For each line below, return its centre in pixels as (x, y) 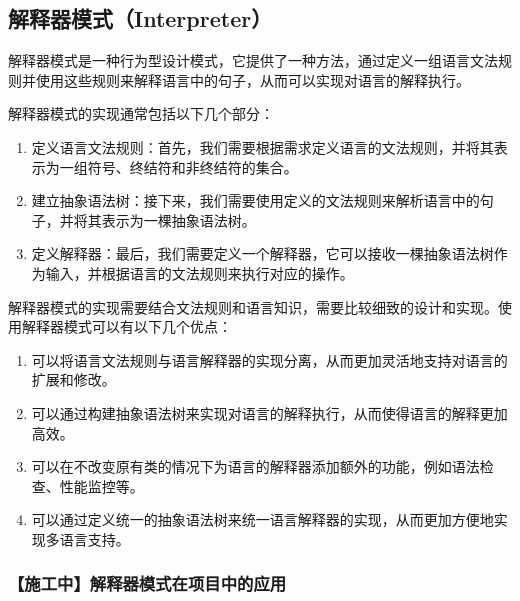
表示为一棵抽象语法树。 (178, 219)
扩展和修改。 (73, 379)
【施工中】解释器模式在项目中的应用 (147, 583)
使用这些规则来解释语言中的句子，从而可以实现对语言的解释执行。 (252, 79)
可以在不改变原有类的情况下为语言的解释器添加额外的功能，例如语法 (255, 466)
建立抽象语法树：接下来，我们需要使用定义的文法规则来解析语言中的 (255, 200)
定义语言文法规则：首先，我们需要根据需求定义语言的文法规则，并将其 (262, 146)
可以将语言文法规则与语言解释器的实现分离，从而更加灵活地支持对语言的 (269, 359)
